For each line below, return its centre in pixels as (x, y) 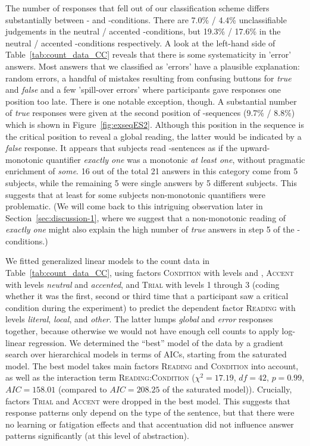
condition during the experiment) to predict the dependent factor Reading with (151, 307)
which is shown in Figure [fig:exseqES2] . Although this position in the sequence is (155, 124)
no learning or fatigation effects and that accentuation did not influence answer (150, 424)
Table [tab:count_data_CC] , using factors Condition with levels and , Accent (150, 273)
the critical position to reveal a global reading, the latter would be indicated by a (154, 136)
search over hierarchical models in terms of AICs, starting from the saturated (146, 354)
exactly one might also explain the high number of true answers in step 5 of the (150, 229)
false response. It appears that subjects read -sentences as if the (121, 148)
